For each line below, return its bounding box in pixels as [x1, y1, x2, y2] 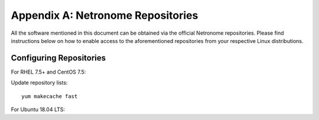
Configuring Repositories [11, 53, 106, 63]
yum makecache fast [21, 93, 78, 99]
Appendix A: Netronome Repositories [11, 9, 198, 22]
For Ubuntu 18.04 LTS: [11, 106, 65, 113]
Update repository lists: [11, 79, 68, 86]
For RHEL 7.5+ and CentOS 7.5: [11, 68, 86, 75]
